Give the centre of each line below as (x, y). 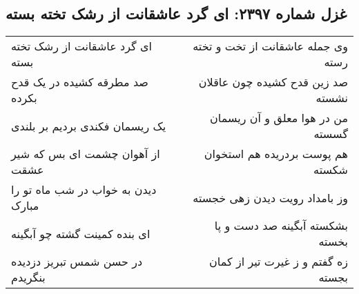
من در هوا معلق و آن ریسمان (279, 118)
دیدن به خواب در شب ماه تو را (84, 190)
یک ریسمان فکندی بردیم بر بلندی (89, 126)
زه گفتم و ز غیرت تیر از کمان (279, 262)
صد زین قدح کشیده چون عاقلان (273, 82)
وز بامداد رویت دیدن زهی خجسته (270, 197)
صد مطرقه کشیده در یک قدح (80, 82)
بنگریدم (28, 277)
